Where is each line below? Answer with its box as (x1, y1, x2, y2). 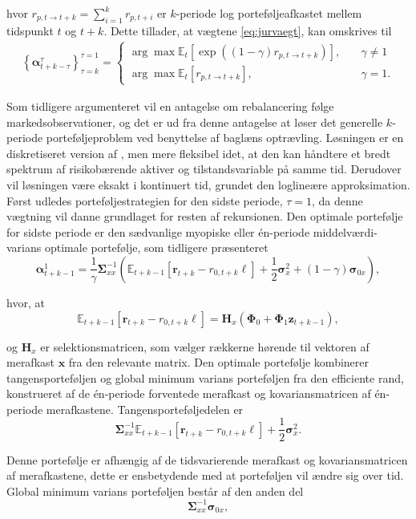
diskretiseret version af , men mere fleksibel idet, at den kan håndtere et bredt (6, 144, 391, 161)
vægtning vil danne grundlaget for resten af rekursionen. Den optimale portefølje (6, 208, 403, 225)
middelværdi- (313, 223, 378, 240)
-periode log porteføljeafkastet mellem (176, 5, 362, 21)
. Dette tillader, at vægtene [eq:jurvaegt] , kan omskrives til (103, 22, 392, 39)
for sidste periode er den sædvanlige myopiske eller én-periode (6, 223, 310, 240)
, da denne (312, 192, 363, 209)
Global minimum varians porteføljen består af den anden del (6, 482, 304, 499)
